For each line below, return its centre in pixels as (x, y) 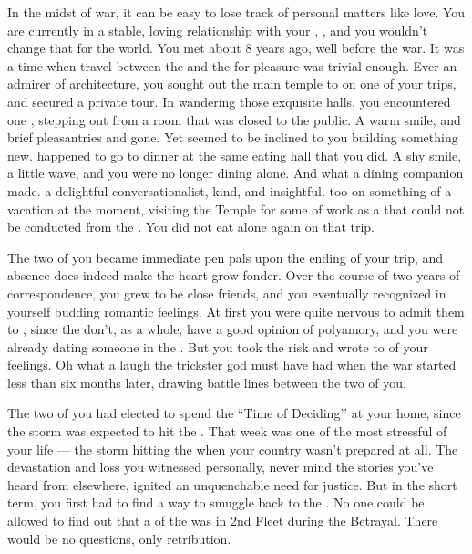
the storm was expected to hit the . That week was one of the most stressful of (227, 431)
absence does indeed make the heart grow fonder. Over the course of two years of (234, 275)
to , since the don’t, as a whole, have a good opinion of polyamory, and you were (233, 329)
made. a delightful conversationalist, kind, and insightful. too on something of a (230, 190)
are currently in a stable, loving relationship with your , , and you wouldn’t (218, 30)
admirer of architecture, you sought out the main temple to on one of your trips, (232, 84)
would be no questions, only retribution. (119, 538)
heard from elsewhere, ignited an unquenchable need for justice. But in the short (232, 484)
